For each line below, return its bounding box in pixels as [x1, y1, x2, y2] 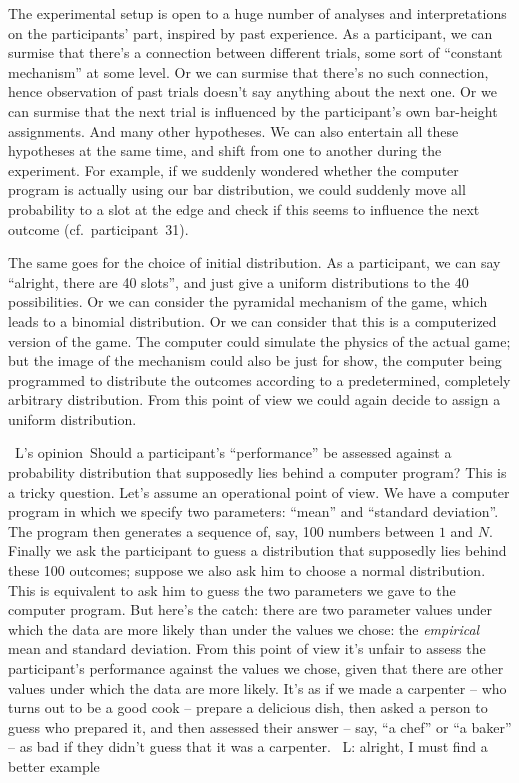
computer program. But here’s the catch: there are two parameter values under [8, 599, 493, 620]
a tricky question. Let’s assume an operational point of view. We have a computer [8, 481, 510, 502]
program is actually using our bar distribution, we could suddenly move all [8, 179, 466, 200]
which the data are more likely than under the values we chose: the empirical [8, 618, 480, 639]
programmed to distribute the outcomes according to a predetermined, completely [8, 369, 511, 390]
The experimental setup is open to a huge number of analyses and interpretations [8, 3, 507, 23]
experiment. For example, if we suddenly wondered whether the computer [8, 159, 459, 180]
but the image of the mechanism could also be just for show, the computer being [8, 350, 502, 371]
